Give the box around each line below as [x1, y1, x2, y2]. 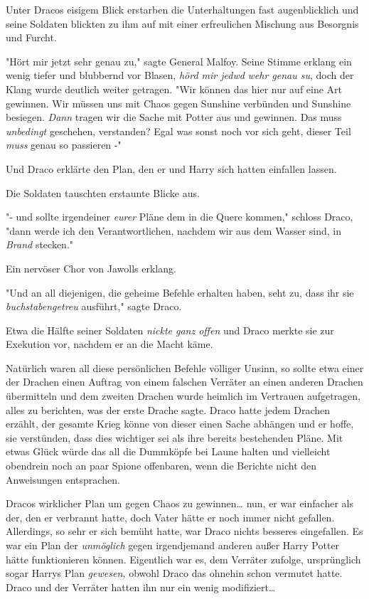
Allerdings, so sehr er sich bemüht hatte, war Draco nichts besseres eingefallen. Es [6, 524, 363, 539]
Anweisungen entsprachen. [6, 472, 120, 487]
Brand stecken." [6, 237, 74, 252]
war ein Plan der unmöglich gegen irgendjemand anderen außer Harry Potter [6, 538, 340, 552]
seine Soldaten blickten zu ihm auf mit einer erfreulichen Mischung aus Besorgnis [6, 16, 359, 31]
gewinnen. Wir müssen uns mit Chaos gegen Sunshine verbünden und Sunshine [6, 95, 351, 110]
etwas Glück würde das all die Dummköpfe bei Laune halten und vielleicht [6, 444, 331, 459]
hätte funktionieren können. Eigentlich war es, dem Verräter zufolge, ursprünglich [6, 551, 361, 566]
